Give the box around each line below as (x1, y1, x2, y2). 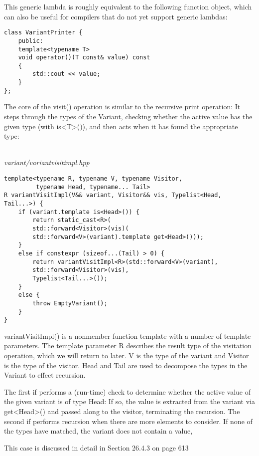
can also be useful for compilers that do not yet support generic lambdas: (4, 11, 228, 21)
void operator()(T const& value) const (18, 54, 150, 61)
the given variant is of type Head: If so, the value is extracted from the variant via (4, 396, 255, 407)
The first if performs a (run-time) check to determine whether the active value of (4, 386, 251, 397)
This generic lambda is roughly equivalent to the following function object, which (4, 1, 252, 11)
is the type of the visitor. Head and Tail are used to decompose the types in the (4, 360, 248, 370)
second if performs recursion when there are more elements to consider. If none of (4, 416, 253, 426)
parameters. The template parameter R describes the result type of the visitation (4, 340, 252, 351)
